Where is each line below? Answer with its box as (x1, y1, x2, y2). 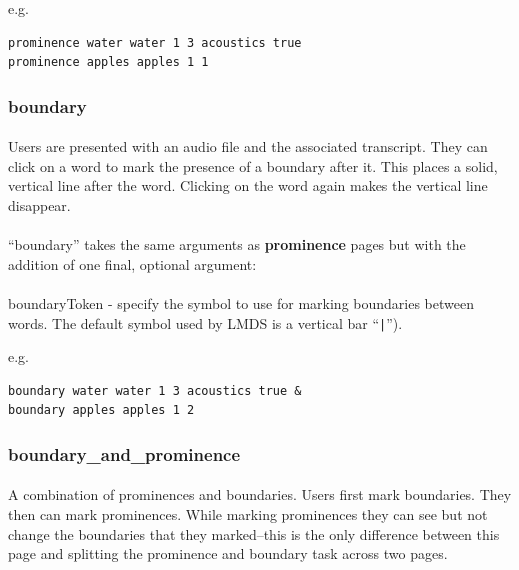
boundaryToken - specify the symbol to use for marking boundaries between (8, 292, 474, 313)
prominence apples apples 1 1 (8, 55, 209, 70)
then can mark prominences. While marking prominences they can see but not (8, 504, 488, 525)
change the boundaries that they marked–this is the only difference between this (8, 523, 500, 544)
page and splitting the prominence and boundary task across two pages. (8, 543, 448, 564)
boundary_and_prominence (8, 441, 241, 466)
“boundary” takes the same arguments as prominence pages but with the (8, 234, 466, 255)
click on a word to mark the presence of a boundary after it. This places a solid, (8, 155, 498, 176)
